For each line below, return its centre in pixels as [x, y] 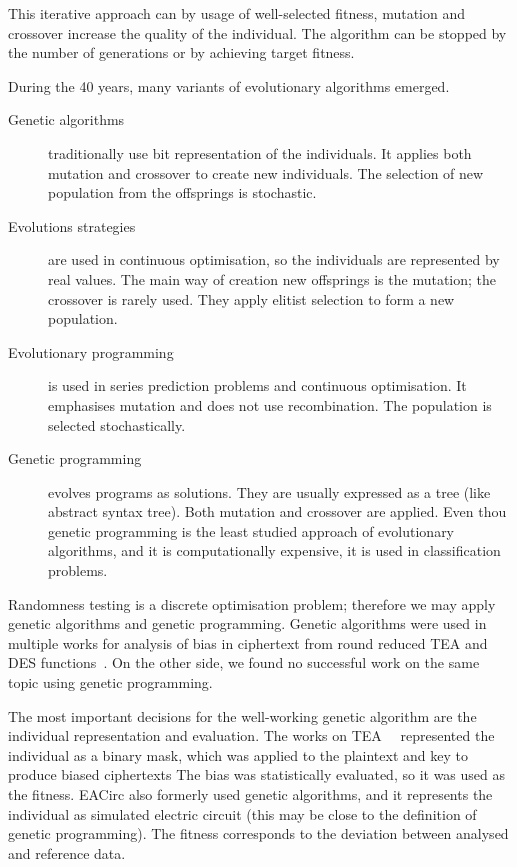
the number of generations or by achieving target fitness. [181, 52]
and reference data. [67, 852]
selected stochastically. [117, 424]
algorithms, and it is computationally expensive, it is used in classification [274, 550]
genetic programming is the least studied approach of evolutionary [251, 530]
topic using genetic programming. [110, 682]
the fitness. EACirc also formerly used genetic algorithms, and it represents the [250, 794]
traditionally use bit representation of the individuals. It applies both [260, 152]
